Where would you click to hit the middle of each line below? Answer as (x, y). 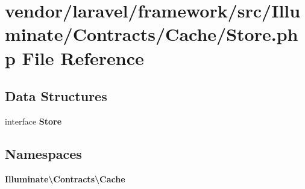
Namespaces (43, 153)
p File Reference (74, 57)
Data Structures (56, 96)
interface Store (33, 121)
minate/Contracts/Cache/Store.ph (152, 34)
